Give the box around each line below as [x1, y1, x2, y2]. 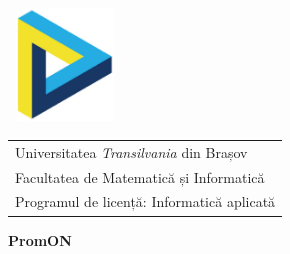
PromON [8, 229, 72, 250]
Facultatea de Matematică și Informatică [15, 166, 265, 187]
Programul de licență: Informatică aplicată [15, 191, 276, 212]
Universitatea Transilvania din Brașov [15, 141, 248, 162]
